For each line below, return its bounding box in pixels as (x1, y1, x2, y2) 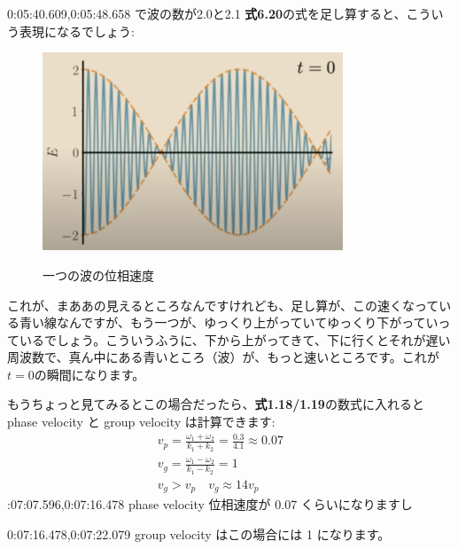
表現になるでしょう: (19, 21, 135, 40)
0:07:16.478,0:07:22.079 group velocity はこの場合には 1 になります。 (7, 524, 391, 543)
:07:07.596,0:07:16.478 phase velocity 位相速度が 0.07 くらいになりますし (7, 495, 413, 514)
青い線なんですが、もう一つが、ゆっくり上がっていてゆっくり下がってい (19, 313, 439, 332)
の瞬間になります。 (34, 365, 145, 383)
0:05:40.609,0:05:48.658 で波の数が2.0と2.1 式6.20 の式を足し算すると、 (7, 4, 407, 22)
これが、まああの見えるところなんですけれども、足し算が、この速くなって (7, 295, 439, 314)
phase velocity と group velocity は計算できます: (7, 412, 276, 431)
